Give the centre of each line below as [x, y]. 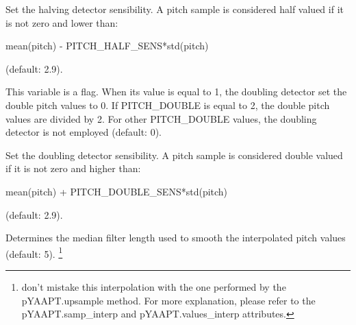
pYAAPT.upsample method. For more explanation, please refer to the [168, 300]
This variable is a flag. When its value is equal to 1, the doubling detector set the [176, 92]
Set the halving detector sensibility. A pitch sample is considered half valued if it [175, 9]
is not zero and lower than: [62, 22]
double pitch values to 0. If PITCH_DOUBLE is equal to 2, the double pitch [168, 105]
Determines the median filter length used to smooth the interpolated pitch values [176, 238]
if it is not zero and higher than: [73, 168]
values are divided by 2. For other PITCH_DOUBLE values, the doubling [161, 118]
